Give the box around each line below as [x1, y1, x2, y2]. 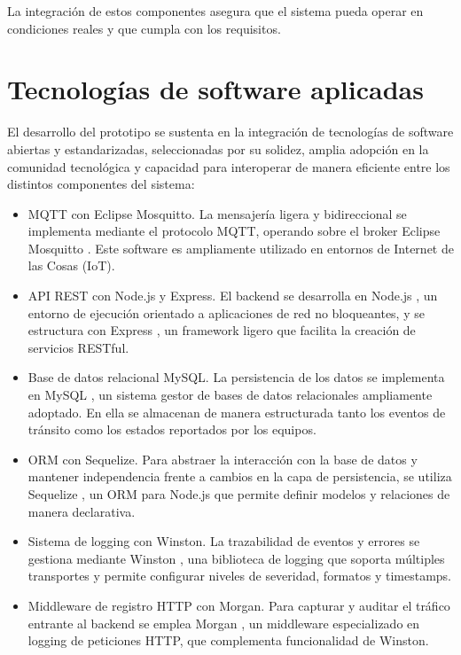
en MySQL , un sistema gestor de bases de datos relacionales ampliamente [27, 386, 433, 404]
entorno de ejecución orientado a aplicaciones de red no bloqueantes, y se [27, 303, 425, 322]
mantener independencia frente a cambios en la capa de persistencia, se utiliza [27, 467, 452, 486]
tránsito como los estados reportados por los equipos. [27, 420, 316, 439]
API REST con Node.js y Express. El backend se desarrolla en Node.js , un [27, 286, 438, 305]
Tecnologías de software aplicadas [7, 71, 424, 107]
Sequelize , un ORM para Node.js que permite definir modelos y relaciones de [27, 485, 450, 503]
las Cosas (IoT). [27, 256, 115, 275]
